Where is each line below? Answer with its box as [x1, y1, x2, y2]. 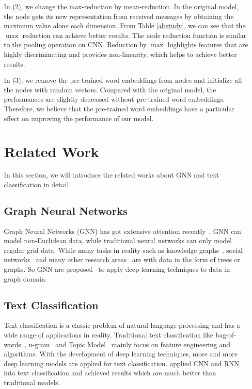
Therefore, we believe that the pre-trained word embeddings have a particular [4, 103, 235, 113]
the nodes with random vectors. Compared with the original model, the [4, 84, 216, 94]
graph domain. [4, 273, 47, 283]
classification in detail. [4, 179, 70, 189]
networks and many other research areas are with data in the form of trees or [4, 254, 240, 265]
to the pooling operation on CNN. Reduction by [4, 39, 147, 50]
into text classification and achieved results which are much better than [4, 368, 216, 378]
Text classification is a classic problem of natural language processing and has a [4, 320, 240, 330]
